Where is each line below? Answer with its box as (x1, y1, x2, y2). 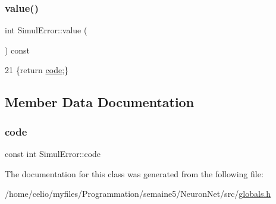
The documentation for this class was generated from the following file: (5, 167, 264, 180)
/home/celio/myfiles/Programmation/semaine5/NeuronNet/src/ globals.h (5, 187, 271, 200)
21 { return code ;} (5, 64, 69, 76)
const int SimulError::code (5, 147, 101, 159)
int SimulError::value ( (5, 24, 87, 36)
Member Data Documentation (5, 93, 195, 111)
